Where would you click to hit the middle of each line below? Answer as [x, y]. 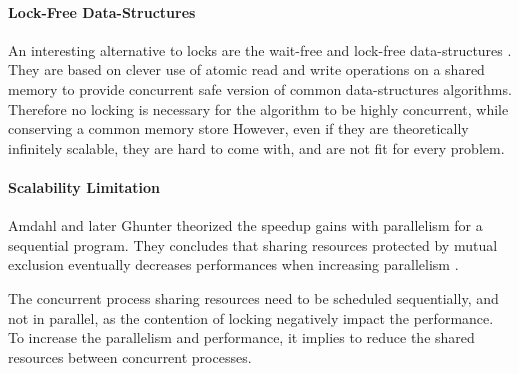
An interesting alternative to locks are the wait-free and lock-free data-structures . [260, 49]
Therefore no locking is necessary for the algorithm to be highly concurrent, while [258, 108]
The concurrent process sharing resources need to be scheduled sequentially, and [253, 297]
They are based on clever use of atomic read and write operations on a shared [246, 69]
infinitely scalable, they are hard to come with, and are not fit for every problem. [256, 147]
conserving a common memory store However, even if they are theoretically [238, 128]
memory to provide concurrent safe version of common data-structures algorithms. [260, 88]
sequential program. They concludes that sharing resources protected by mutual [253, 244]
